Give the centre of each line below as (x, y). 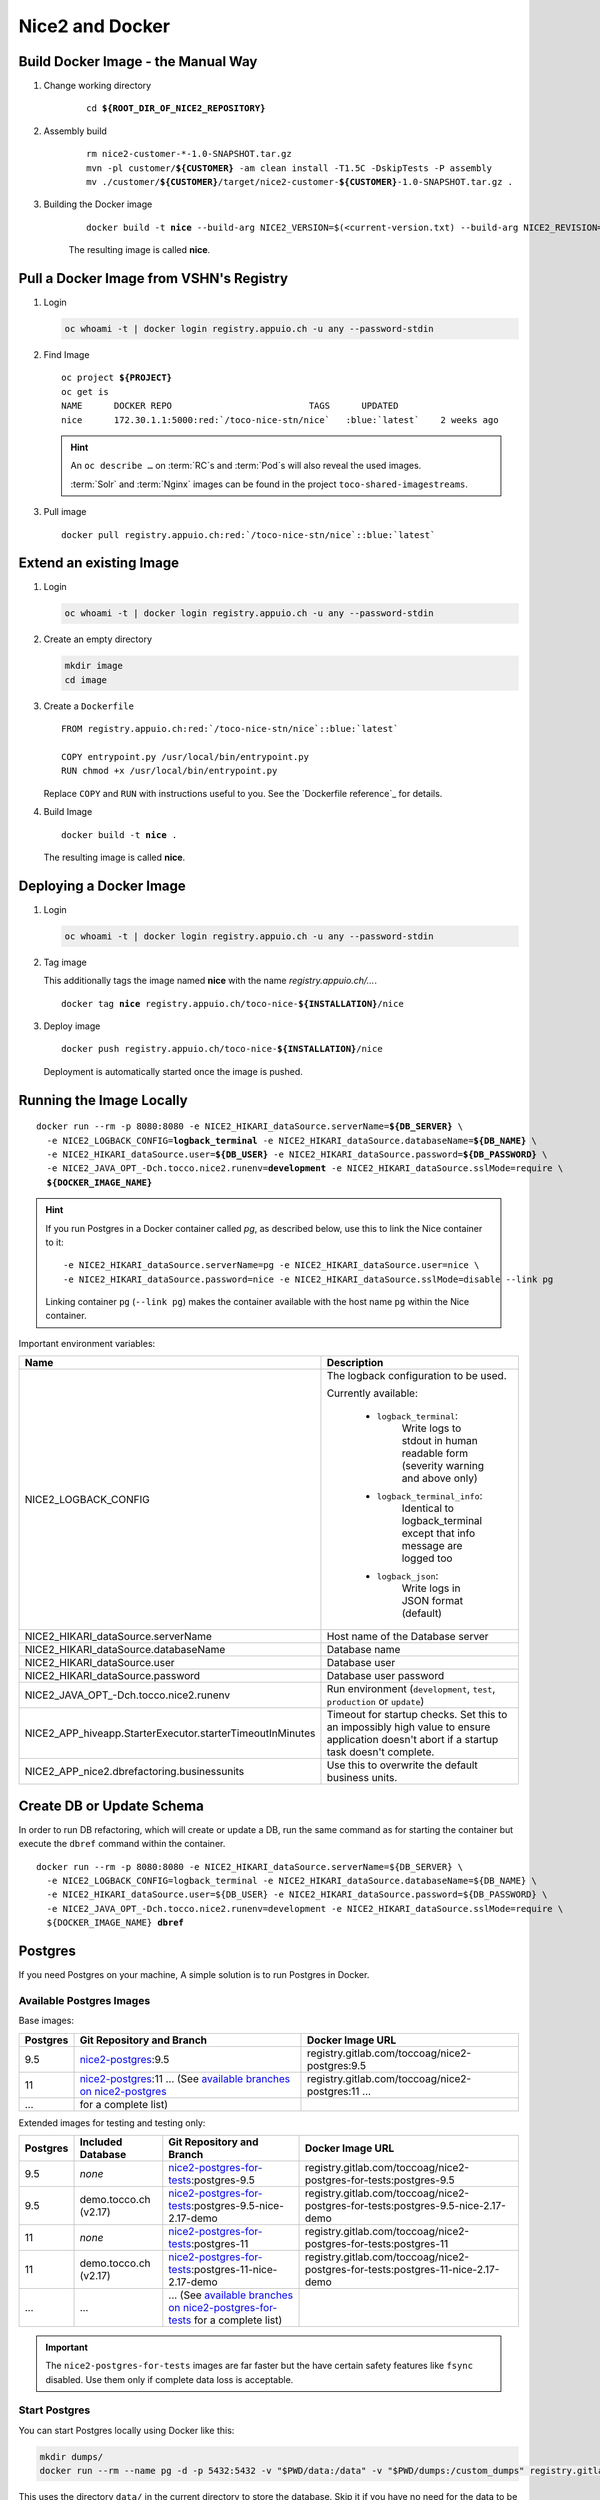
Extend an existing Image (99, 563)
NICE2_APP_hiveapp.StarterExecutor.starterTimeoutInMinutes (170, 1733)
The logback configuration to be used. (416, 1376)
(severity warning (443, 1466)
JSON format (432, 1601)
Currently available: (372, 1393)
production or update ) (375, 1702)
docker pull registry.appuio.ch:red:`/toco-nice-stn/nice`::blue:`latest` (248, 534)
